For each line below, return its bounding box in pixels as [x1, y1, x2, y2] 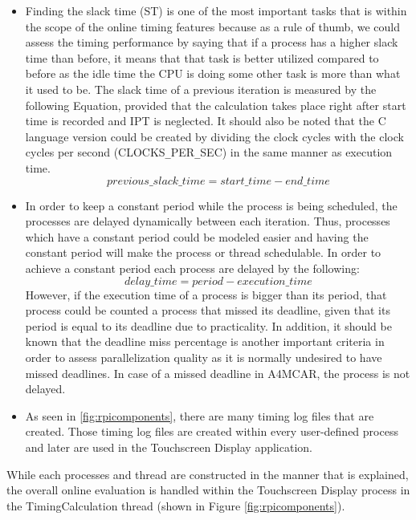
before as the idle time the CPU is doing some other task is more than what [25, 65, 401, 82]
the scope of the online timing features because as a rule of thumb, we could [25, 18, 401, 35]
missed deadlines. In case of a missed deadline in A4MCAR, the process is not [25, 364, 410, 381]
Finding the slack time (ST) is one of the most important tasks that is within [25, 2, 407, 18]
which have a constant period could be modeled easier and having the [25, 228, 369, 245]
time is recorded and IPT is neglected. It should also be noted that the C [25, 112, 386, 129]
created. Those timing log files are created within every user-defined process [25, 423, 398, 440]
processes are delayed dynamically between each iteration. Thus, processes [25, 213, 390, 230]
